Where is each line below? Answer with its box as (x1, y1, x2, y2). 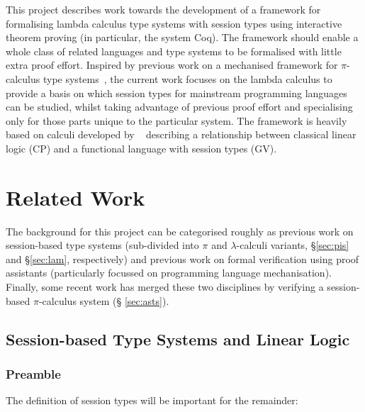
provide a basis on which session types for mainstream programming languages (6, 85, 347, 100)
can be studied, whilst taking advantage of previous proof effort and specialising (6, 99, 353, 114)
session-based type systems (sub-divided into (6, 238, 199, 252)
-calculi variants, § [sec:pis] (236, 238, 349, 252)
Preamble (6, 364, 61, 382)
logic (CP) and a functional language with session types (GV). (6, 140, 277, 155)
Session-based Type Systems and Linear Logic (6, 328, 350, 350)
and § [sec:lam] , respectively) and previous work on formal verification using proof (6, 251, 359, 266)
